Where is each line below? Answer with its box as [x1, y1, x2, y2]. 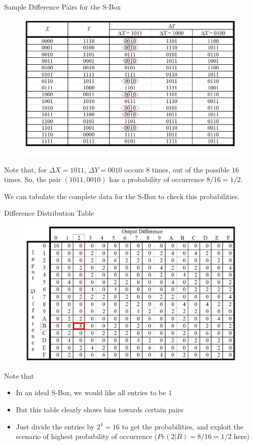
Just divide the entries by [16, 421, 95, 431]
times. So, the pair [4, 174, 61, 185]
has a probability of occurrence [109, 174, 205, 185]
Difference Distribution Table [4, 208, 94, 218]
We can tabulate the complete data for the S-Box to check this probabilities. [4, 191, 240, 201]
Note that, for [4, 164, 47, 174]
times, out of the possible [152, 164, 230, 174]
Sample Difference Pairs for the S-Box [4, 2, 121, 12]
